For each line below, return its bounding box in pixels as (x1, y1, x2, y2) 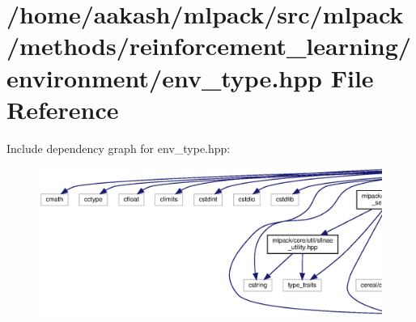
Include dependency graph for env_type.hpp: (6, 139, 231, 156)
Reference (6, 92, 119, 125)
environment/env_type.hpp (6, 61, 322, 94)
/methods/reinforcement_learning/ (6, 29, 411, 62)
